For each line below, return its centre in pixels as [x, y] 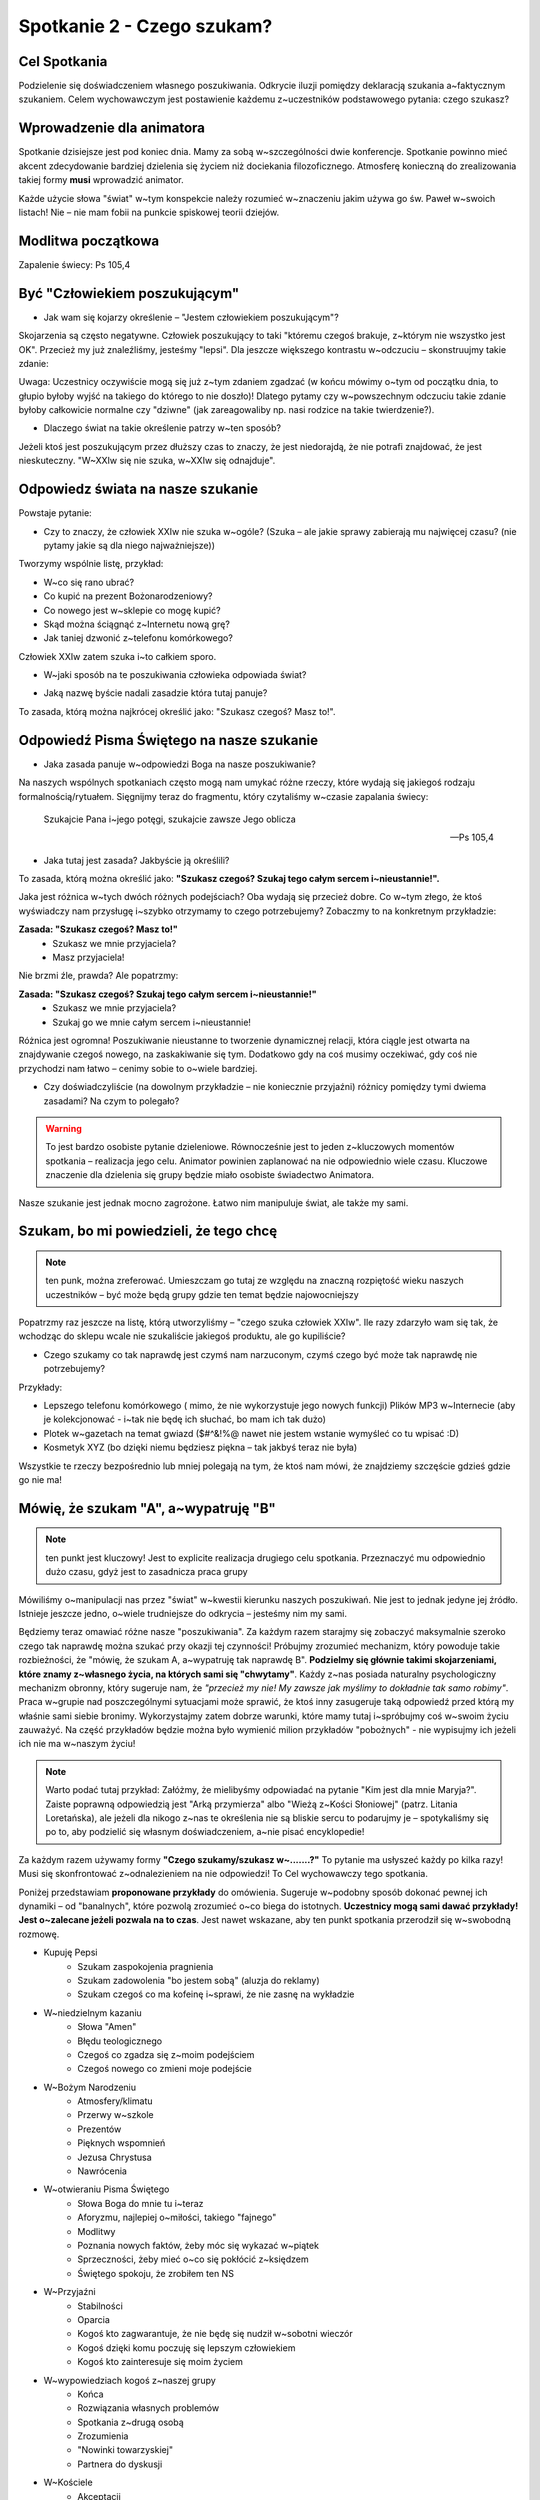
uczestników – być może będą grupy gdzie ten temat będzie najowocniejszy [202, 1294]
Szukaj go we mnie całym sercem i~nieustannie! [152, 1022]
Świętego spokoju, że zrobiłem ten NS [156, 2273]
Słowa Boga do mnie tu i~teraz [140, 2203]
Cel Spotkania [63, 61]
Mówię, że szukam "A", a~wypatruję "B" [147, 1508]
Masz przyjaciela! [88, 957]
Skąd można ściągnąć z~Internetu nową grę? [136, 624]
